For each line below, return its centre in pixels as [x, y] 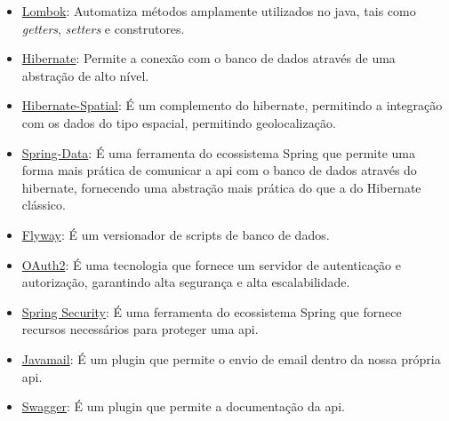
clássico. [44, 205]
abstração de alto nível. [85, 75]
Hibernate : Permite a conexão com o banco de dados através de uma [208, 58]
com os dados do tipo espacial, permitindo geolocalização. [179, 122]
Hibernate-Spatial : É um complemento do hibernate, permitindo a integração [232, 105]
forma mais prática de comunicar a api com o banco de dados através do [219, 170]
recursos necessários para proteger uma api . [140, 329]
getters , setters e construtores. [103, 28]
